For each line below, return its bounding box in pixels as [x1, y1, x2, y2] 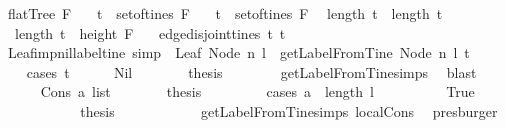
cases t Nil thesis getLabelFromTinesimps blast [26, 61, 477, 82]
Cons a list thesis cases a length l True [40, 81, 475, 102]
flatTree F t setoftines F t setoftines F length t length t [7, 3, 443, 23]
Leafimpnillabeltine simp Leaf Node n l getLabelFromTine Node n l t [7, 42, 470, 63]
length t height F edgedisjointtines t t [14, 22, 286, 43]
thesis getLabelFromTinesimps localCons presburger [80, 100, 498, 121]
